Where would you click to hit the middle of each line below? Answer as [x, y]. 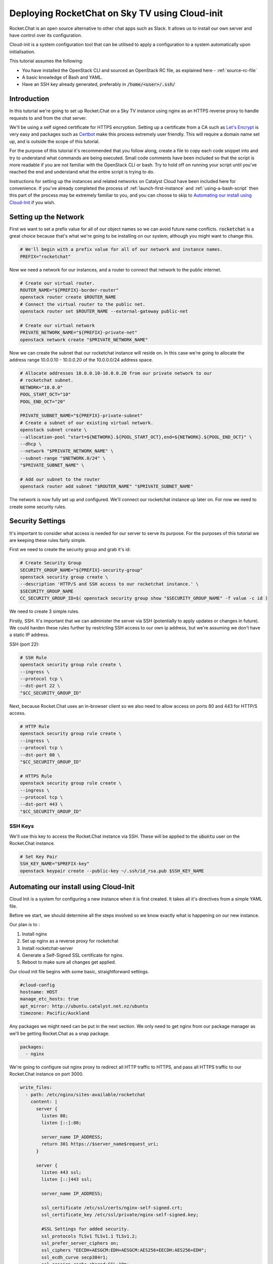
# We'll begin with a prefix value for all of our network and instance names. [121, 250]
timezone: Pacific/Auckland [55, 1013]
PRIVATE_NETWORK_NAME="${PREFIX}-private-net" [79, 333]
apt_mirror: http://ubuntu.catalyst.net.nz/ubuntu [84, 1006]
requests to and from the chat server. [48, 118]
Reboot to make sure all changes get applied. [69, 962]
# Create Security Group [51, 563]
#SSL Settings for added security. [85, 1229]
